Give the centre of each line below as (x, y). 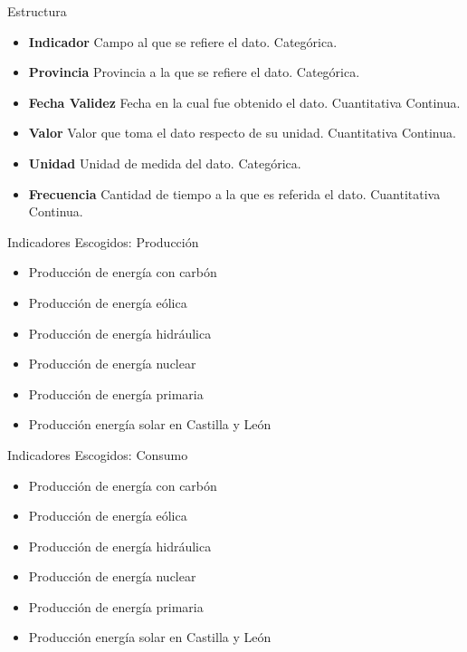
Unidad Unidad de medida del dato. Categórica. (165, 163)
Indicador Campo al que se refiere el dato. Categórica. (183, 41)
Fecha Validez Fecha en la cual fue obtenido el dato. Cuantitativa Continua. (244, 102)
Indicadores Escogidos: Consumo (98, 454)
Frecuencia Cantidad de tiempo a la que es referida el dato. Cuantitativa (234, 193)
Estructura (37, 11)
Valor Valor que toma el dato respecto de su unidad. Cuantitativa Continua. (242, 133)
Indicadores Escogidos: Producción (103, 241)
